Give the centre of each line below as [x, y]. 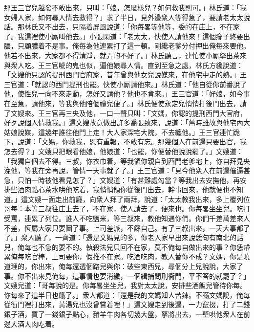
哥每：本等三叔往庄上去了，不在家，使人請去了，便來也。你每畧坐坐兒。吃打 [127, 209]
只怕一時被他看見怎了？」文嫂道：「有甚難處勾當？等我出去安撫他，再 [128, 180]
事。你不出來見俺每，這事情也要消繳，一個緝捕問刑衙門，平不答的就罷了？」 [127, 276]
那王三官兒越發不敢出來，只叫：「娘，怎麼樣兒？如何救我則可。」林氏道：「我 [125, 7]
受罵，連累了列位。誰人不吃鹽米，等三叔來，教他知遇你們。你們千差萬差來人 [127, 218]
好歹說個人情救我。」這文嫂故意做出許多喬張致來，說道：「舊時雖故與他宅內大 [127, 122]
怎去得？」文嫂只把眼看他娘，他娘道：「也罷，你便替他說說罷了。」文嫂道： [124, 151]
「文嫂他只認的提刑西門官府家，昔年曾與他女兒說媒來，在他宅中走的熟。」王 [125, 75]
